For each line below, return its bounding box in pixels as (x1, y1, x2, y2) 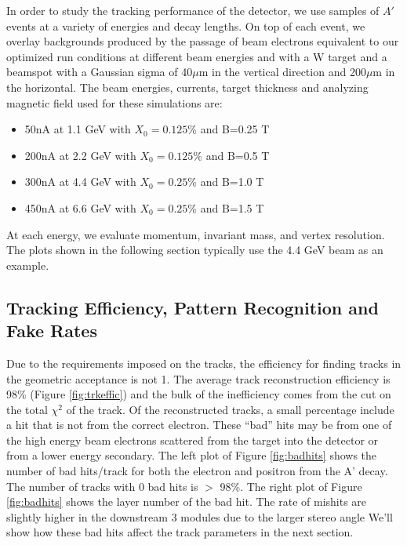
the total (6, 401, 48, 417)
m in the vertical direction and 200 (198, 64, 366, 80)
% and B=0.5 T (193, 147, 270, 163)
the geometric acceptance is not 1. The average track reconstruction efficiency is (6, 370, 391, 387)
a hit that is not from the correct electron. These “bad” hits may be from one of (6, 416, 392, 433)
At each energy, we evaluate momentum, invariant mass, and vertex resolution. (6, 226, 385, 242)
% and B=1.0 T (187, 173, 264, 190)
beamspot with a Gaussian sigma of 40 (6, 64, 193, 80)
